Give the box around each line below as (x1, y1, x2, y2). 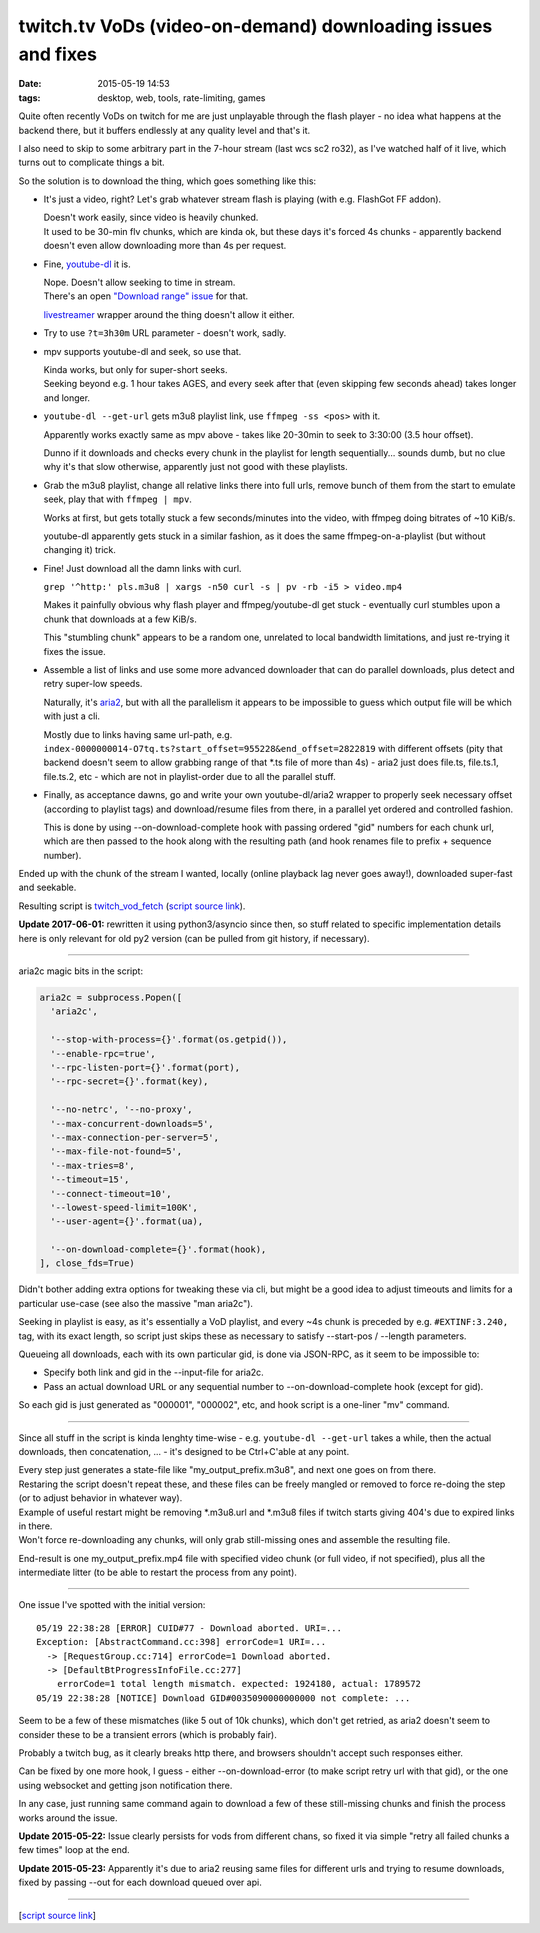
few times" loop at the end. (18, 1844, 130, 1856)
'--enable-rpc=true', (50, 1048, 157, 1059)
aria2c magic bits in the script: (18, 965, 144, 977)
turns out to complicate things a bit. (18, 156, 165, 169)
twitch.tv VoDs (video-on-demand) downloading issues (18, 15, 493, 37)
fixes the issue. (43, 645, 106, 657)
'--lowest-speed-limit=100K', (50, 1201, 199, 1213)
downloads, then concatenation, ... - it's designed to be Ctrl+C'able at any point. (18, 1445, 350, 1457)
